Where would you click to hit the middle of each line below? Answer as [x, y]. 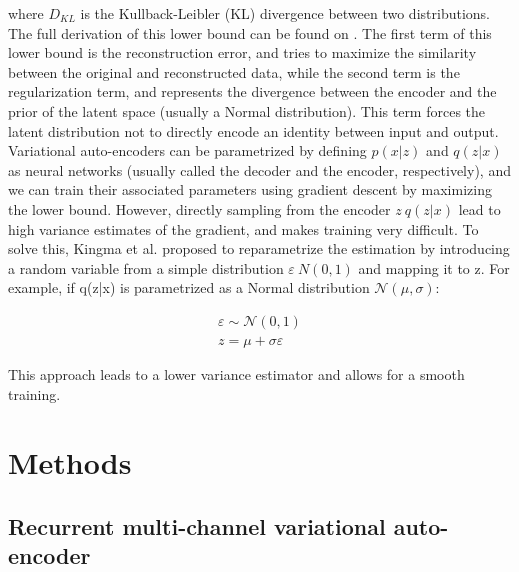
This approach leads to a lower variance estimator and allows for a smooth [236, 373]
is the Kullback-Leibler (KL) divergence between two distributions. [285, 13]
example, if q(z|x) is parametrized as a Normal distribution [189, 287]
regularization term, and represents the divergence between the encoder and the [252, 91]
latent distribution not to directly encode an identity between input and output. [253, 130]
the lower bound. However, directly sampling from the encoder [199, 208]
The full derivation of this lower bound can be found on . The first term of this [250, 32]
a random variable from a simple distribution [146, 267]
